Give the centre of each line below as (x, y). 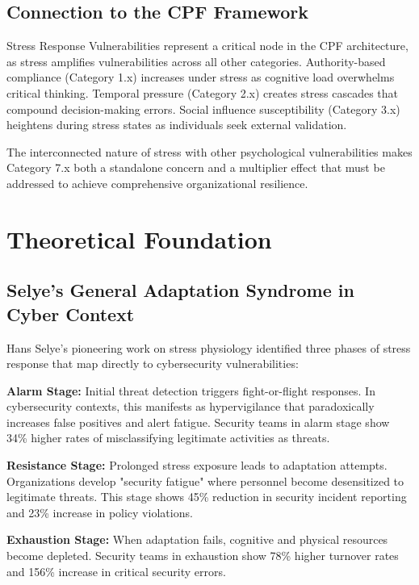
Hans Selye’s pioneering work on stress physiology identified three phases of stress (209, 347)
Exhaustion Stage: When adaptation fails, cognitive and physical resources (197, 539)
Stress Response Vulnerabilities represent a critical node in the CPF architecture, (207, 46)
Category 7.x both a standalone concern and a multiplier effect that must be (196, 167)
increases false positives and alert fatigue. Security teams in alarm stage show (198, 422)
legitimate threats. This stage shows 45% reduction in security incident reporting (207, 497)
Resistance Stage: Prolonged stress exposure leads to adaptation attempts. (197, 465)
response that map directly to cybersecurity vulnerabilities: (153, 364)
